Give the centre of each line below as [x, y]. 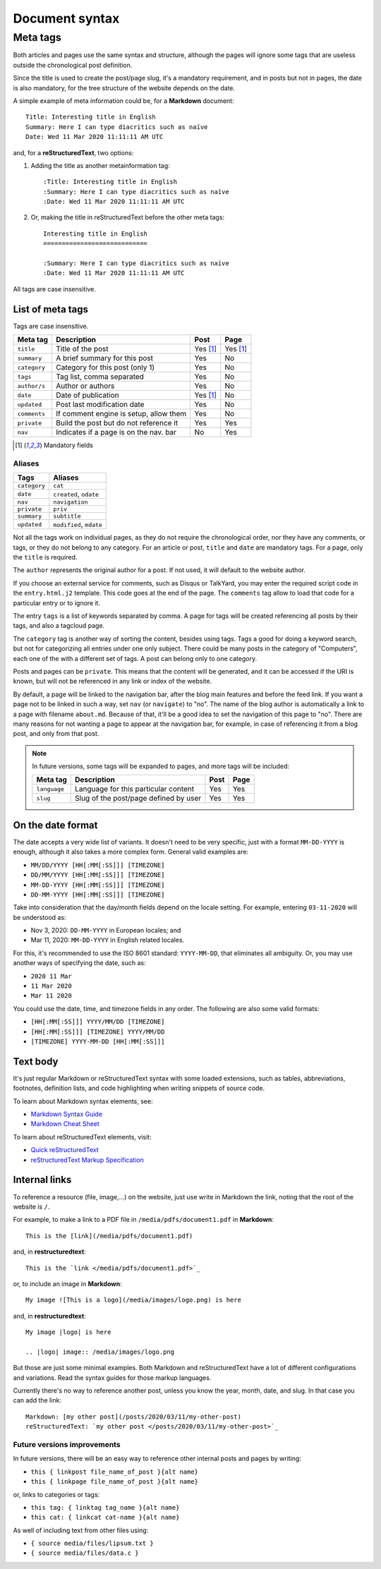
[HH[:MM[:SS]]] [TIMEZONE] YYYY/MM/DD [98, 1031]
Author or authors [85, 386]
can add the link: [37, 1400]
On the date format [55, 825]
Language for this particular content [135, 789]
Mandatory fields [68, 445]
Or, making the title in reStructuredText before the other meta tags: [128, 217]
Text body [36, 1061]
